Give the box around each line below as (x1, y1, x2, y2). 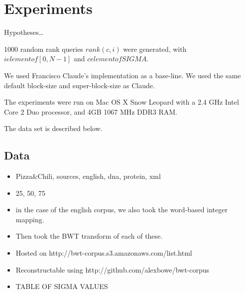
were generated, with (123, 43, 187, 54)
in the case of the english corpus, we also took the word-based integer (15, 204, 228, 215)
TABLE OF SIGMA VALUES (15, 281, 108, 292)
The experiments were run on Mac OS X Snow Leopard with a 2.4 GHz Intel (4, 97, 239, 107)
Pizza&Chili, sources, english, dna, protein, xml (15, 171, 161, 181)
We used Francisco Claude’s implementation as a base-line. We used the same (4, 70, 241, 80)
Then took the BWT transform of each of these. (15, 231, 163, 241)
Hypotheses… (4, 27, 44, 37)
